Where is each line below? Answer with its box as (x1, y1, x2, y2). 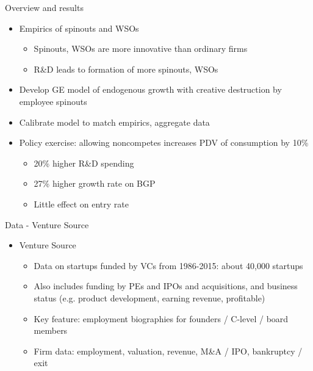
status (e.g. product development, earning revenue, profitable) (34, 291, 265, 304)
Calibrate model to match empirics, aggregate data (19, 115, 210, 128)
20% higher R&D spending (34, 156, 134, 169)
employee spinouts (19, 95, 87, 107)
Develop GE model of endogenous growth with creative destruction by (19, 83, 282, 96)
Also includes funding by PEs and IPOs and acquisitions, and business (34, 279, 298, 292)
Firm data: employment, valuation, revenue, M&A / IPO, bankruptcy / (34, 344, 303, 357)
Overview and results (5, 1, 84, 13)
